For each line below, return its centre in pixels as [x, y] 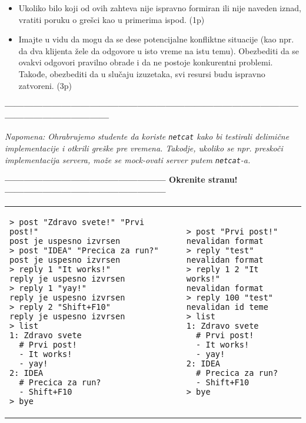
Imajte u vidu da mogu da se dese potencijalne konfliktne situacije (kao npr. [156, 39]
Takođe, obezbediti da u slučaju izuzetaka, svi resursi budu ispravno [142, 73]
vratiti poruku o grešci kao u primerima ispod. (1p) [112, 19]
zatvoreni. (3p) [45, 85]
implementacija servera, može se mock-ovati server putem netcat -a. [128, 159]
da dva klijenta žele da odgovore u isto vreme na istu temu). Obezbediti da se [159, 50]
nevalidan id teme [227, 307]
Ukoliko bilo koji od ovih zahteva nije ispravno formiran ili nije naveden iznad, [160, 8]
